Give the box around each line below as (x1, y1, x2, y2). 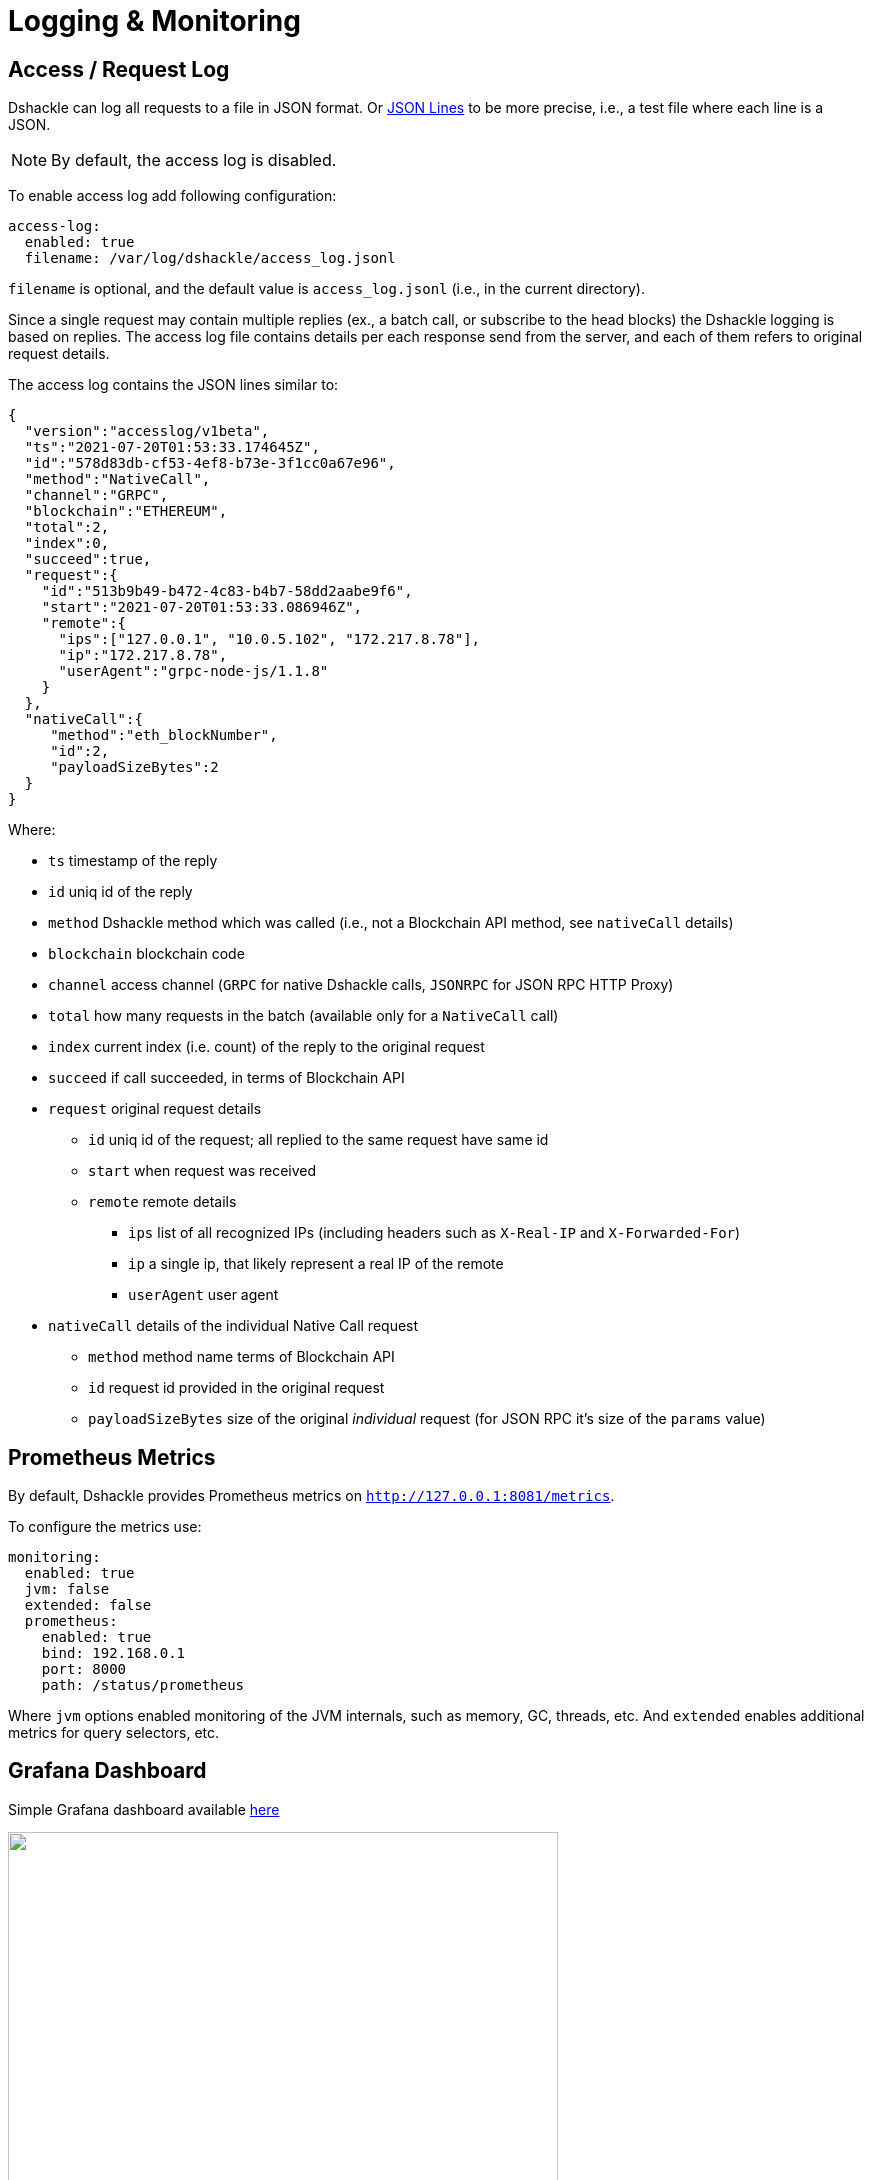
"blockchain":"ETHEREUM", (24, 503, 228, 520)
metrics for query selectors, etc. (8, 1724, 220, 1742)
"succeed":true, (24, 551, 152, 568)
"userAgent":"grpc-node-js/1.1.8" (58, 663, 329, 680)
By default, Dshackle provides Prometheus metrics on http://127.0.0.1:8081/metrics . (8, 1487, 615, 1505)
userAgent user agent (128, 1286, 279, 1304)
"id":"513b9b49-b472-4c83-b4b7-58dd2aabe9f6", (41, 583, 413, 600)
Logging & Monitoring (8, 4, 301, 38)
